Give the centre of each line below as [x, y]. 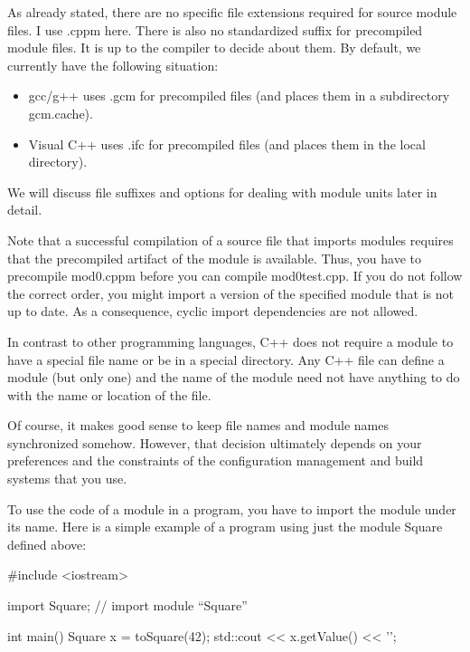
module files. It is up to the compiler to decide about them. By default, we [214, 48]
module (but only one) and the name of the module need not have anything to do [234, 377]
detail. [25, 210]
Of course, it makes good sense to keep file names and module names [198, 425]
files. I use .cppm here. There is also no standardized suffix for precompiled [215, 29]
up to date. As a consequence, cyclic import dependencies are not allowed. [213, 311]
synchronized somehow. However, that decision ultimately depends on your [215, 442]
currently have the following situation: [113, 65]
